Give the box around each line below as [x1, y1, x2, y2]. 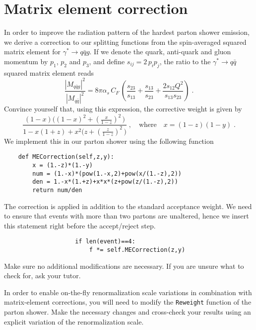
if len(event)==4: [75, 238, 135, 245]
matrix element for [4, 46, 61, 57]
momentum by [4, 56, 48, 66]
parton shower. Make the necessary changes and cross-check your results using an [4, 307, 251, 317]
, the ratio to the [159, 56, 211, 66]
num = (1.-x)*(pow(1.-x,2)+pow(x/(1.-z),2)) [32, 170, 182, 177]
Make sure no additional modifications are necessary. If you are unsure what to [4, 260, 244, 271]
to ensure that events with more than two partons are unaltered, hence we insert [4, 211, 249, 221]
